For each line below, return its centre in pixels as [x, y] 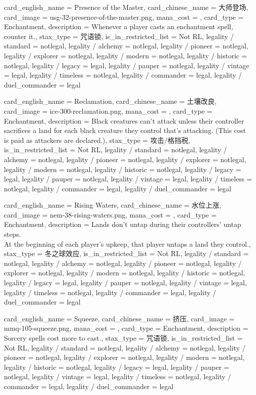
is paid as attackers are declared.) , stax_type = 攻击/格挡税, [97, 140]
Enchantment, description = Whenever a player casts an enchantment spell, [119, 26]
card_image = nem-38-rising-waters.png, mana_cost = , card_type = [110, 214]
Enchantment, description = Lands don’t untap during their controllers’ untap [123, 224]
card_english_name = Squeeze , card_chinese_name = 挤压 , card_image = [119, 318]
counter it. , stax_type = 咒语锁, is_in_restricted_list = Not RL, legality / [119, 36]
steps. [13, 234]
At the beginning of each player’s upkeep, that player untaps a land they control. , [128, 243]
